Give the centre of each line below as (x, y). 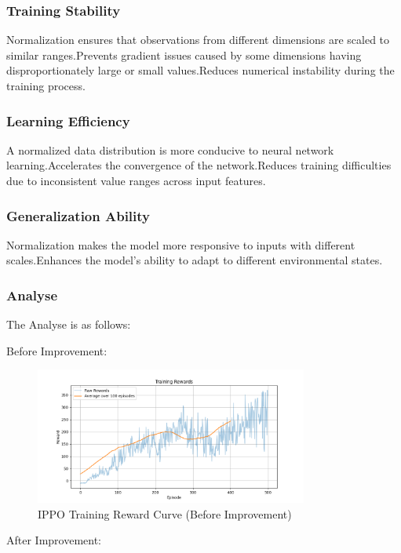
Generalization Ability (78, 215)
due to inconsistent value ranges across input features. (136, 180)
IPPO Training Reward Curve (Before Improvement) (165, 513)
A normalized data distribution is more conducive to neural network (170, 149)
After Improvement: (54, 540)
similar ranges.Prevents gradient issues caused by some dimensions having (184, 55)
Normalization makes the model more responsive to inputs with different (181, 244)
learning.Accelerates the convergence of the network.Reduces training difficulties (199, 165)
